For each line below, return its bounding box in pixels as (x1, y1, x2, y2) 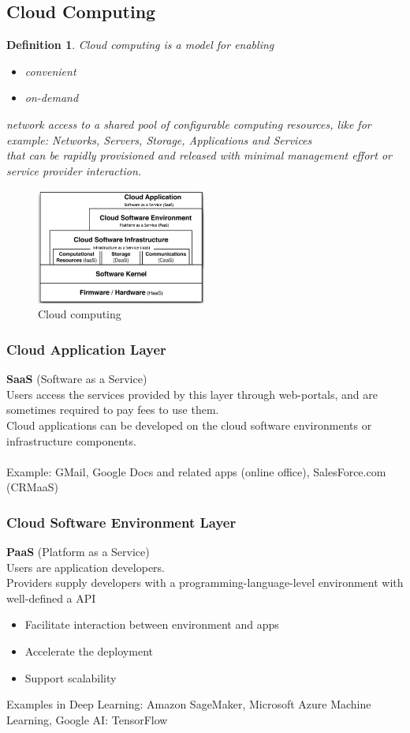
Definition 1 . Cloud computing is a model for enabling (6, 36, 274, 53)
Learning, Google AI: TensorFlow (6, 711, 168, 727)
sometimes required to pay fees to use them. (6, 401, 219, 418)
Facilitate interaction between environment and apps (24, 616, 279, 633)
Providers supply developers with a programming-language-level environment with (6, 574, 404, 591)
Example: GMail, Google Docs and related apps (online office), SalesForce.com (6, 463, 386, 479)
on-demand (24, 89, 79, 106)
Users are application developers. (6, 558, 166, 575)
